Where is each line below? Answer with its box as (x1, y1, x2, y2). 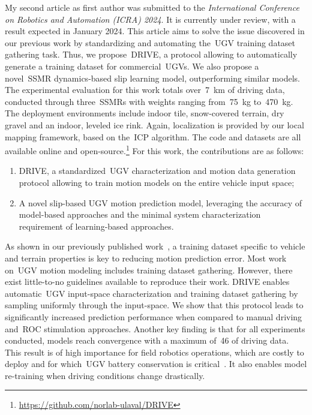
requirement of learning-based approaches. (19, 219, 174, 232)
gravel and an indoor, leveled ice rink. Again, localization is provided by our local (5, 118, 304, 131)
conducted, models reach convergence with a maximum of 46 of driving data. (5, 334, 289, 347)
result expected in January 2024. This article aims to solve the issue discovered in (5, 25, 305, 37)
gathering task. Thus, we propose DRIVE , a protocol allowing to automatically (5, 48, 298, 61)
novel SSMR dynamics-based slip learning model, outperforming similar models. (5, 71, 300, 84)
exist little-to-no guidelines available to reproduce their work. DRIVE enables (5, 275, 290, 288)
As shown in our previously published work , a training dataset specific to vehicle (5, 240, 305, 252)
